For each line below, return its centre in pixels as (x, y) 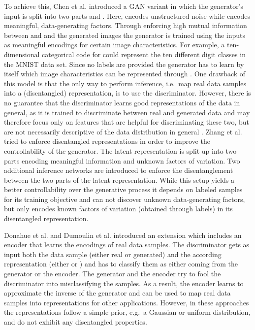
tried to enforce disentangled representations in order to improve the (107, 141)
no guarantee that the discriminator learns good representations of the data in (122, 102)
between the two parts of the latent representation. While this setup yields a (119, 180)
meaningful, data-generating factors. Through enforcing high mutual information (126, 25)
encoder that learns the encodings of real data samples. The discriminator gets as (127, 245)
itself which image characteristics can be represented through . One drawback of (125, 74)
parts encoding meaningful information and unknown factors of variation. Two (122, 160)
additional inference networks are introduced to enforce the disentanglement (119, 170)
